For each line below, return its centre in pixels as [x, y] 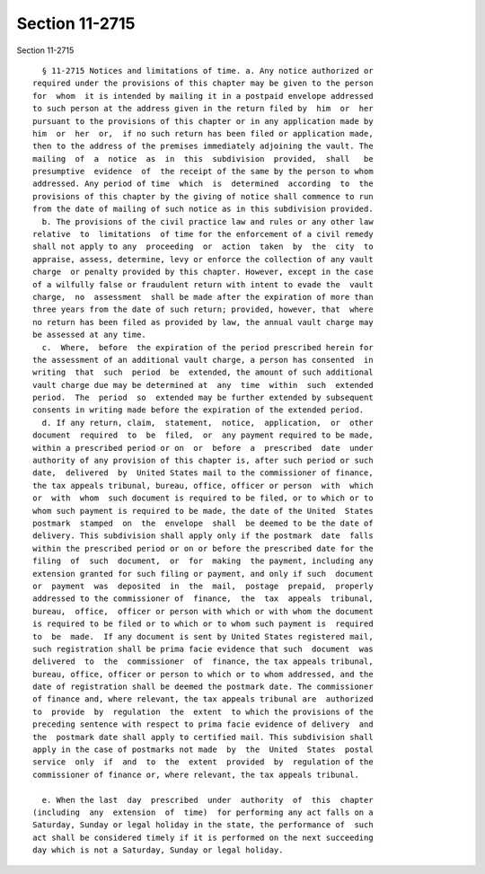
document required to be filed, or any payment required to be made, [203, 435]
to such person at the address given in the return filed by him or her [203, 109]
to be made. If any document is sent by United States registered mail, [203, 636]
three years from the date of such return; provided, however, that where [203, 309]
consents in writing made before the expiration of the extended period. [198, 410]
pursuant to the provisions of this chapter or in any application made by [203, 121]
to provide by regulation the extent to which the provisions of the [203, 711]
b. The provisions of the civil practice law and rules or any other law [207, 221]
